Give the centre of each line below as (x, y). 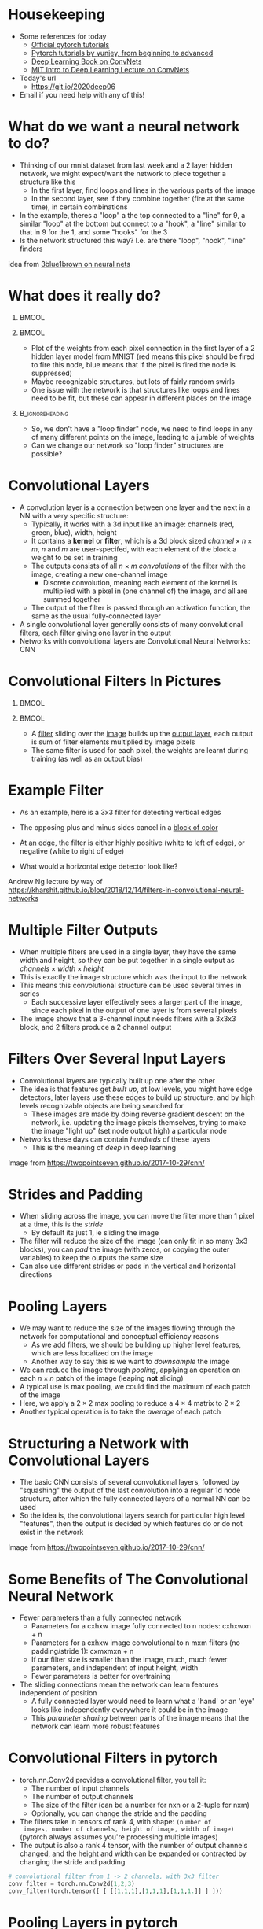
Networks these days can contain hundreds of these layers (115, 1139)
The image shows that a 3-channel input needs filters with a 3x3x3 (128, 1018)
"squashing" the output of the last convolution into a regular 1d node (130, 1490)
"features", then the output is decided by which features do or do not (131, 1524)
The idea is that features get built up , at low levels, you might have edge (136, 1089)
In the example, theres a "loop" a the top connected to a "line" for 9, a (132, 215)
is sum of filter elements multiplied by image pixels (113, 742)
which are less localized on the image (92, 1353)
